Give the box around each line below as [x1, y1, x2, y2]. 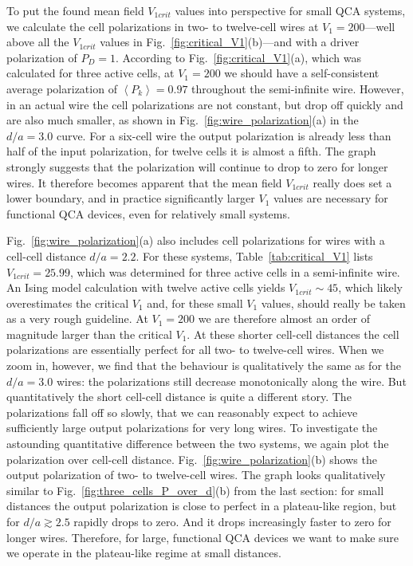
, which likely [338, 279, 403, 296]
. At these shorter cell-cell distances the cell [187, 325, 399, 342]
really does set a [313, 174, 392, 191]
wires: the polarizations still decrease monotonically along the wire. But [56, 372, 407, 389]
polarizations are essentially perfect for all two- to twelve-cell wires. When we [6, 341, 384, 358]
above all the [6, 33, 69, 50]
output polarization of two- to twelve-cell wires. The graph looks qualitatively [6, 466, 386, 483]
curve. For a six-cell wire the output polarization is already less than [56, 127, 391, 143]
